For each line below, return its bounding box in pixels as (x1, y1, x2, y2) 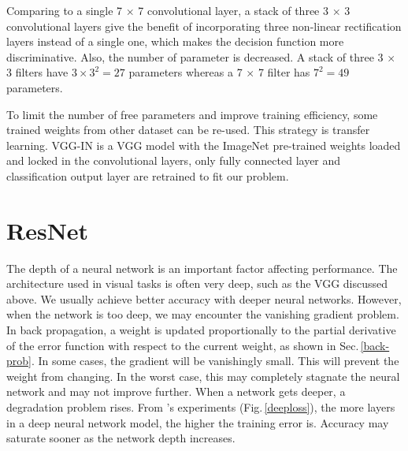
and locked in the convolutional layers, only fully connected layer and (6, 152, 341, 169)
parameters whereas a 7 (128, 64, 243, 80)
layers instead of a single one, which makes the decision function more (6, 33, 344, 50)
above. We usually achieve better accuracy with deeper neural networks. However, (6, 290, 402, 307)
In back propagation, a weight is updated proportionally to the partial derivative (6, 322, 396, 338)
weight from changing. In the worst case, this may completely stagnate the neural (6, 367, 400, 384)
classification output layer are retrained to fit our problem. (6, 167, 289, 184)
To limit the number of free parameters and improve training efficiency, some (6, 106, 378, 122)
